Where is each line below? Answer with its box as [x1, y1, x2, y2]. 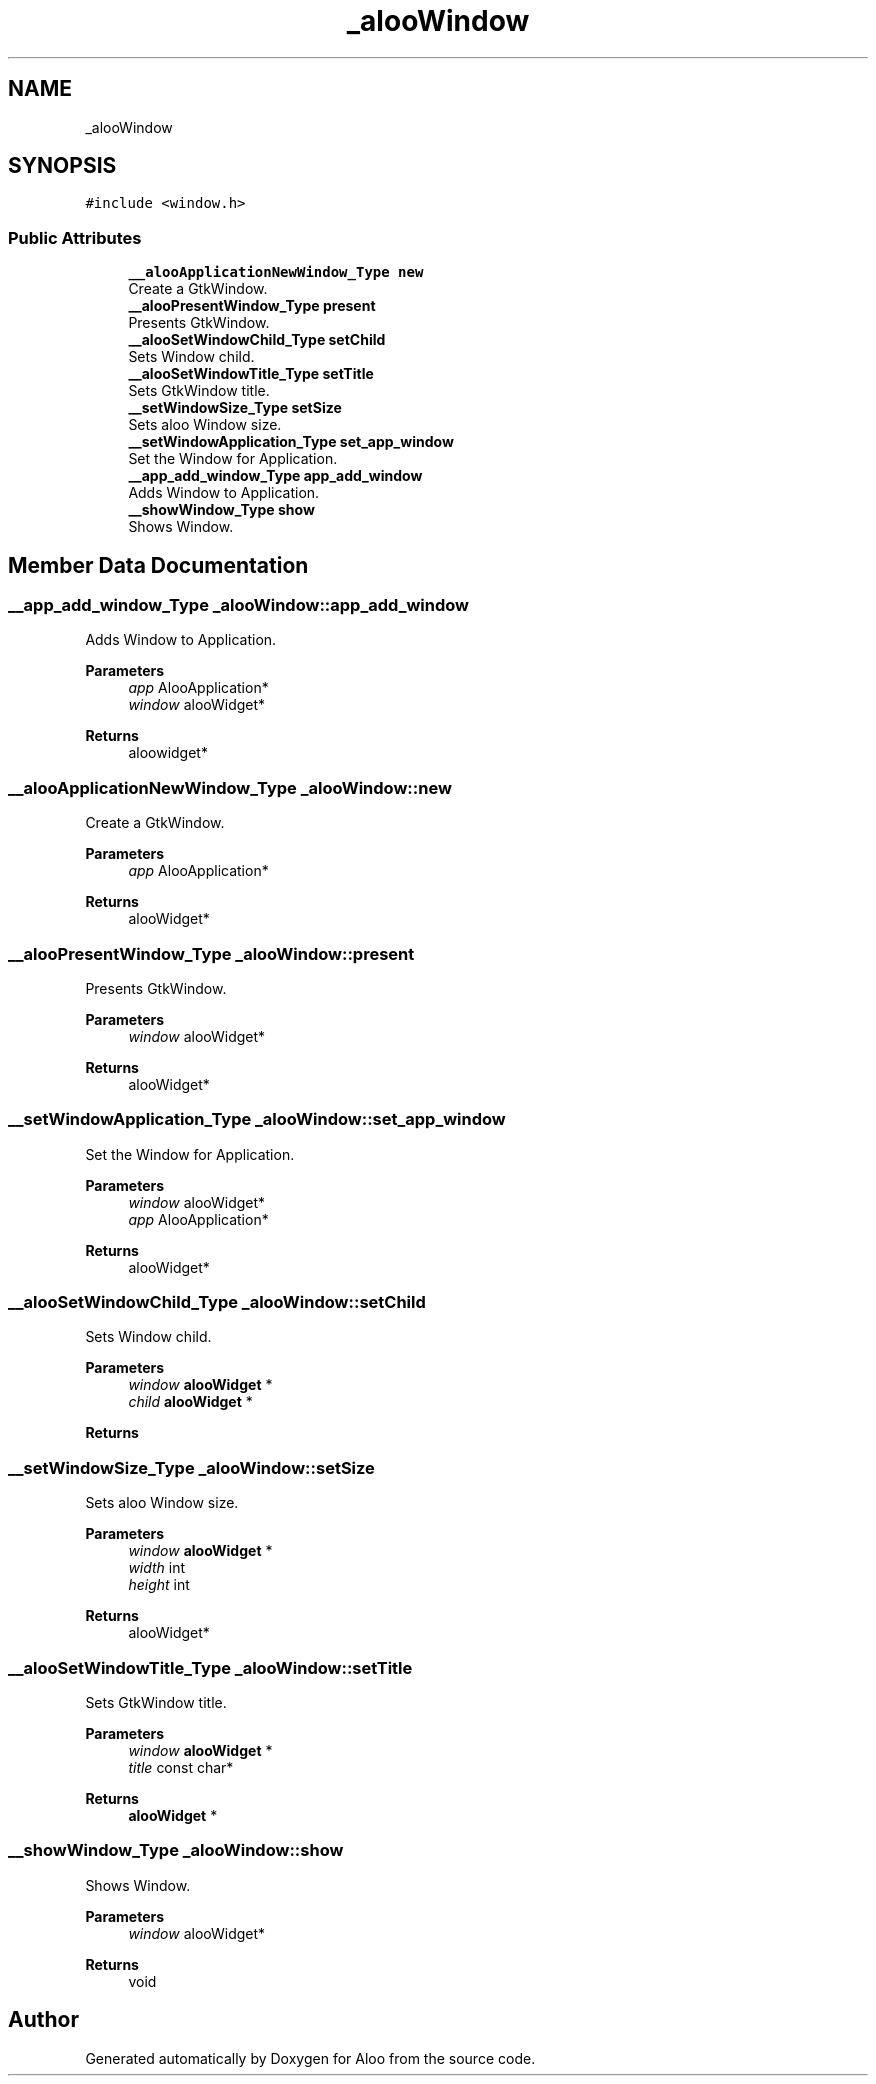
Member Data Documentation [8, 552, 309, 578]
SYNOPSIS [8, 153, 117, 179]
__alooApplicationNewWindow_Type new [128, 264, 424, 281]
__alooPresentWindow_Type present [128, 297, 376, 315]
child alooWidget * [128, 1393, 253, 1411]
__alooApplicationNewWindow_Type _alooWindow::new [8, 777, 452, 798]
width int [128, 1559, 186, 1577]
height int [128, 1576, 190, 1594]
